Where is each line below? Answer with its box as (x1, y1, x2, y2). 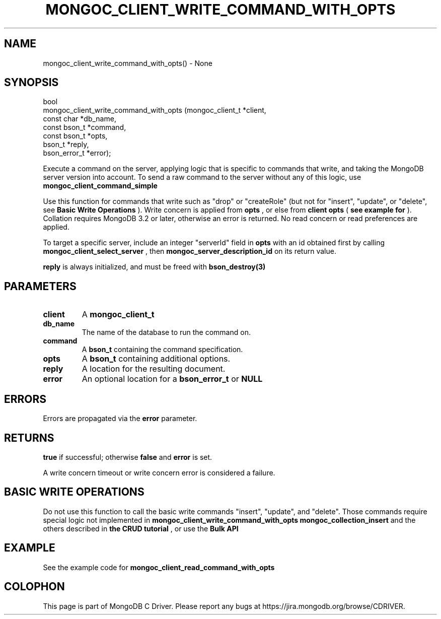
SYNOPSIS (4, 76, 59, 89)
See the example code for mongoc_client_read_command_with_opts (43, 563, 275, 572)
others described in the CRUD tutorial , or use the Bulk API (43, 524, 239, 533)
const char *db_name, (43, 114, 116, 123)
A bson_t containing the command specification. (82, 345, 243, 354)
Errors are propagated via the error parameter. (43, 414, 197, 423)
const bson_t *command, (43, 123, 126, 132)
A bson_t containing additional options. (82, 354, 231, 364)
